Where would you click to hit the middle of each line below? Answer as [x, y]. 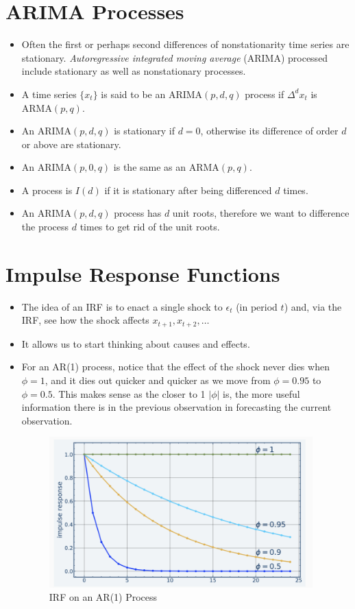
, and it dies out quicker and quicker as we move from [158, 380]
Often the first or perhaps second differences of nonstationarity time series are [185, 44]
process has [138, 213]
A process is [47, 190]
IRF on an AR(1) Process [103, 597]
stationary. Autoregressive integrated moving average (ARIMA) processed [175, 57]
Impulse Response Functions [143, 273]
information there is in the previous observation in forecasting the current [176, 407]
